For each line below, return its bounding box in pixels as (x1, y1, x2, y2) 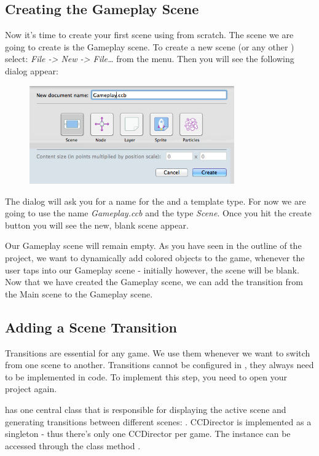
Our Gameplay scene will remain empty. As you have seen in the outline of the (5, 239, 302, 252)
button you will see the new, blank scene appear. (5, 218, 189, 231)
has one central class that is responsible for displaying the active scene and (5, 403, 286, 416)
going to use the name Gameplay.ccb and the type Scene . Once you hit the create (5, 206, 312, 219)
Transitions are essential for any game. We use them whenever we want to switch (5, 346, 310, 359)
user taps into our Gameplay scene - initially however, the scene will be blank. (5, 263, 299, 276)
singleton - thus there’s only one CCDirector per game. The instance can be (5, 427, 291, 440)
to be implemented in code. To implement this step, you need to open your (5, 370, 288, 383)
